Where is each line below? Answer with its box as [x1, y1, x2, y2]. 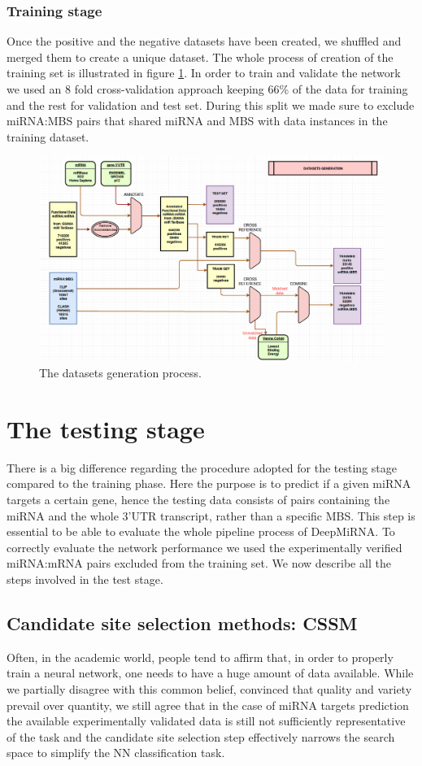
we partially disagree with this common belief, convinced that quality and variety [7, 680, 412, 697]
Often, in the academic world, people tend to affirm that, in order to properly [7, 648, 394, 665]
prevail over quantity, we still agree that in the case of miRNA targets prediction [7, 696, 409, 713]
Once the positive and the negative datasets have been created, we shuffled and [7, 33, 402, 50]
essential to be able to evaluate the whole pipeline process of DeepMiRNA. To [7, 523, 395, 540]
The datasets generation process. [39, 364, 202, 381]
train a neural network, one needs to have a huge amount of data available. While [7, 664, 414, 681]
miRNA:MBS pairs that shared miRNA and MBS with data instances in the [7, 112, 388, 129]
